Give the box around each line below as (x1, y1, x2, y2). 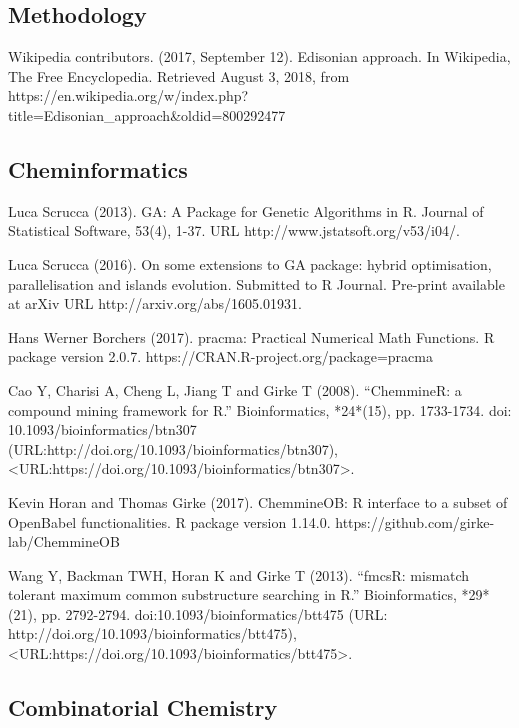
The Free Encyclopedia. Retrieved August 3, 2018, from (8, 65, 350, 86)
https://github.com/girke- (335, 511, 495, 532)
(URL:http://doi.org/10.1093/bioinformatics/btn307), (8, 438, 339, 459)
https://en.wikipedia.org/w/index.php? (8, 85, 249, 106)
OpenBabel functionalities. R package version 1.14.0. (8, 511, 331, 532)
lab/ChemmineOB (8, 531, 120, 552)
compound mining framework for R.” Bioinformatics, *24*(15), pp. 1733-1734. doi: (8, 399, 512, 420)
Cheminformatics (8, 153, 188, 184)
